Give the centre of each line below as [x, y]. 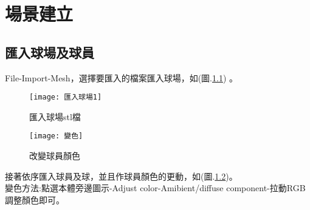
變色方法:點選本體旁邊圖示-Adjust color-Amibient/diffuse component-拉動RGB [155, 188]
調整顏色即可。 [35, 199]
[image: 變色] [56, 136]
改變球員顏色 [55, 156]
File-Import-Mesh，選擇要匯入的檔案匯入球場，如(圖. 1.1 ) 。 [121, 77]
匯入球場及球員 [50, 52]
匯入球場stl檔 [55, 116]
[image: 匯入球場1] [66, 97]
